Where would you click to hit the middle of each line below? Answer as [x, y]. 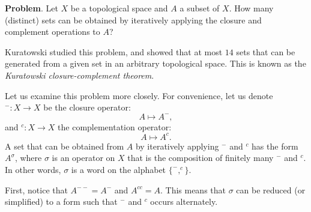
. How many [251, 8]
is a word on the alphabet [119, 170]
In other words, [33, 170]
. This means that [193, 189]
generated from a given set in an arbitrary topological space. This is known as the [155, 63]
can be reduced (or [271, 189]
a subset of [200, 8]
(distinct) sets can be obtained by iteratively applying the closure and [133, 20]
